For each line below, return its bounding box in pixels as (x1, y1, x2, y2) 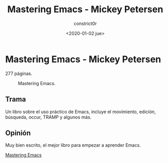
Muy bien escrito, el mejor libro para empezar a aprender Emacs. (5, 142, 141, 148)
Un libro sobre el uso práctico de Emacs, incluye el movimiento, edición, (5, 108, 156, 115)
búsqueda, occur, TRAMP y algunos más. (5, 114, 92, 120)
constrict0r (73, 20, 97, 26)
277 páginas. (5, 70, 32, 76)
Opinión (5, 128, 31, 137)
